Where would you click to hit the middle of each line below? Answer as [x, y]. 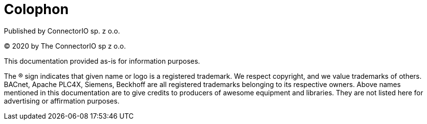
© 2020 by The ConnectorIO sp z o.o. [65, 46]
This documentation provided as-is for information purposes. [102, 61]
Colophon [36, 9]
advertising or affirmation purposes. [62, 101]
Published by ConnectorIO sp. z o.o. [62, 31]
